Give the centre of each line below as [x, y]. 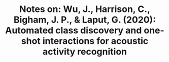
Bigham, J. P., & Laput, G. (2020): [85, 20]
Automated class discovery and [74, 30]
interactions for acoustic [95, 41]
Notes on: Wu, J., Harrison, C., [85, 9]
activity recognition [85, 52]
